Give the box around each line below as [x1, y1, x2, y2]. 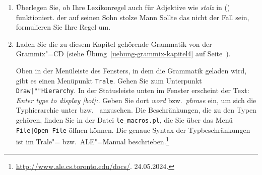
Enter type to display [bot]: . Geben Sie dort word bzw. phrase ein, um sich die [16, 95, 256, 105]
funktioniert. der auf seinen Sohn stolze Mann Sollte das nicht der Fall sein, [16, 12, 249, 22]
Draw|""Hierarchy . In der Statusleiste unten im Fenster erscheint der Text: [16, 85, 249, 96]
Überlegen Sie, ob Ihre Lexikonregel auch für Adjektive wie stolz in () [16, 2, 230, 12]
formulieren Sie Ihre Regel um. [16, 22, 111, 32]
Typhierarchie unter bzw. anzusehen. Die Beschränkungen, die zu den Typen [16, 105, 256, 115]
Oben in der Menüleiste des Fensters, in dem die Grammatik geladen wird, [16, 65, 247, 75]
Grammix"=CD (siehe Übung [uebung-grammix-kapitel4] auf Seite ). [16, 48, 231, 59]
